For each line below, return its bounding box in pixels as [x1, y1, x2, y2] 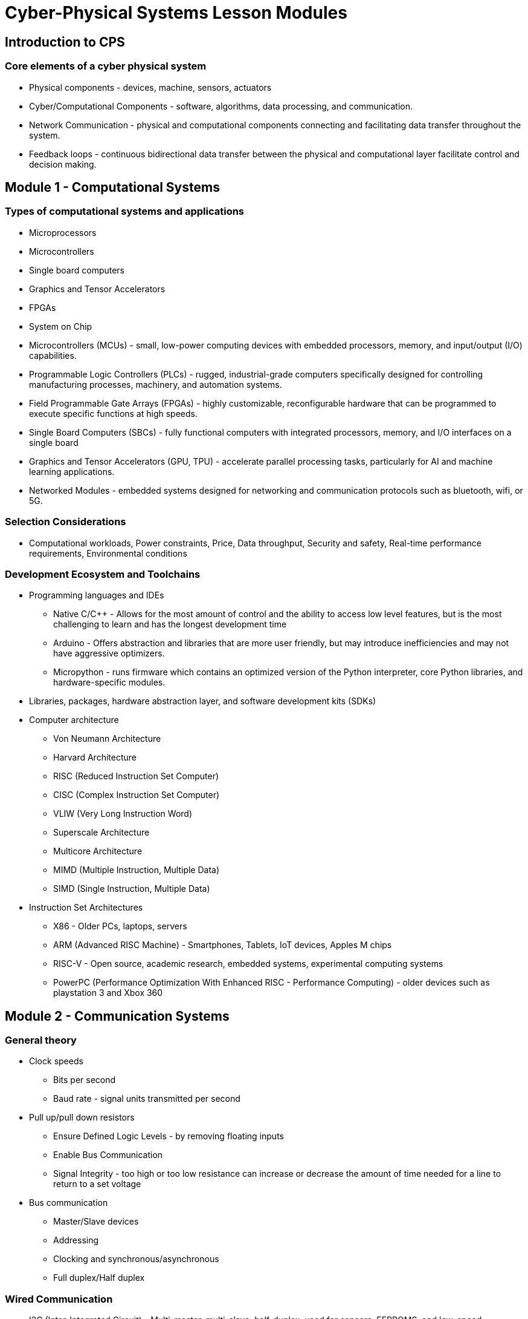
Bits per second [53, 1075, 116, 1085]
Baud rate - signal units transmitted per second [53, 1093, 240, 1104]
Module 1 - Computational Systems [5, 179, 220, 195]
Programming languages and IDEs [29, 590, 164, 601]
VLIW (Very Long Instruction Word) [53, 808, 193, 819]
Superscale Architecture [53, 827, 150, 838]
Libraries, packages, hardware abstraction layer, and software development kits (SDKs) [29, 696, 376, 707]
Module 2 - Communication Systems [5, 1008, 230, 1024]
